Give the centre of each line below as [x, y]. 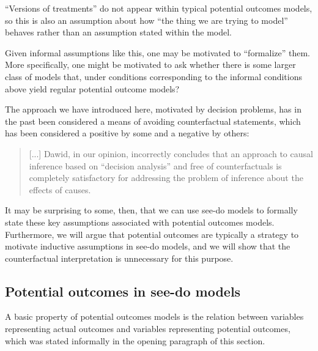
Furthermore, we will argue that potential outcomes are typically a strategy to [152, 234]
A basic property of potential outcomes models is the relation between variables [154, 316]
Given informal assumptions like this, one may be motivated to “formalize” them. [158, 52]
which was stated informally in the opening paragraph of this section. [135, 340]
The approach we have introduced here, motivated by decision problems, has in [153, 109]
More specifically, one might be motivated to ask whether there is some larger [150, 65]
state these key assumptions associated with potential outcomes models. [140, 222]
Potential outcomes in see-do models [123, 291]
